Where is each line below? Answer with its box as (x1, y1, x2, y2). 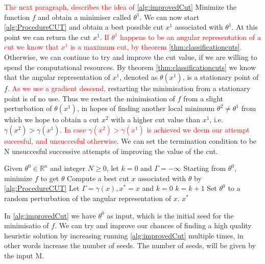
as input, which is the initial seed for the (107, 210, 234, 221)
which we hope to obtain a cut (4, 114, 100, 125)
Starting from (183, 163, 226, 173)
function (4, 11, 30, 22)
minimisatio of (4, 220, 49, 231)
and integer (50, 163, 86, 173)
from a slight (183, 93, 223, 103)
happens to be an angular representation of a (120, 31, 261, 42)
